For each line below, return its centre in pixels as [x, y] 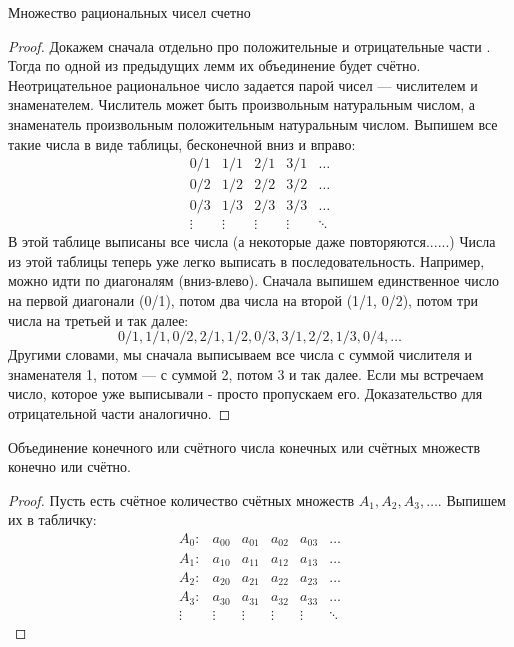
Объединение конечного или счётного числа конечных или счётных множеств [244, 446]
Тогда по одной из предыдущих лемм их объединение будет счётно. [214, 65]
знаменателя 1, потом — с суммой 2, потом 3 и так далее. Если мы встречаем [246, 373]
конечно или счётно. [69, 466]
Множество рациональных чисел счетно [129, 12]
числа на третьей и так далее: [98, 319]
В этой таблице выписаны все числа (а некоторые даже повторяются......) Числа [252, 241]
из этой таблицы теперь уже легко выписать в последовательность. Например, [246, 260]
